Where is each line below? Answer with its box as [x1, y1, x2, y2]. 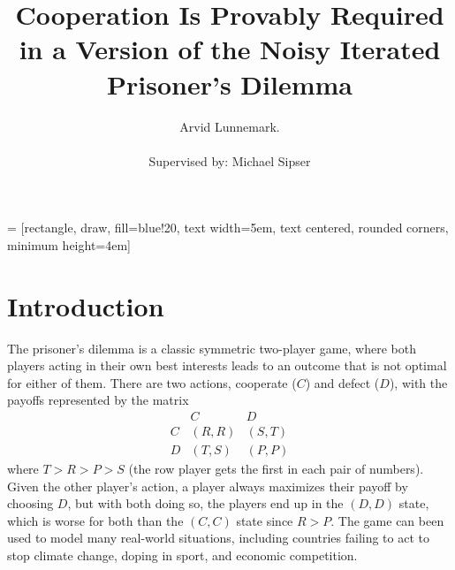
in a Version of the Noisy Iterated [19, 31, 441, 67]
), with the [389, 373, 448, 391]
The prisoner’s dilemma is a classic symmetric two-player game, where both [7, 338, 416, 357]
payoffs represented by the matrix [7, 391, 189, 409]
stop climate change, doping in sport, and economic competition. [7, 546, 358, 565]
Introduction [7, 287, 164, 323]
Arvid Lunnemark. [179, 117, 280, 135]
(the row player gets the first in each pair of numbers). [128, 460, 424, 478]
